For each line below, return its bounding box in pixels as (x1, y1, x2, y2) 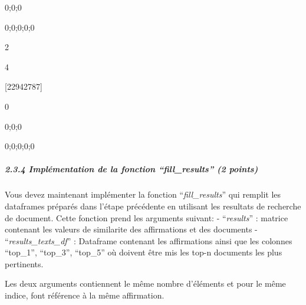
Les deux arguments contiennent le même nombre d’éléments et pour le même (5, 277, 286, 290)
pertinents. (5, 257, 44, 270)
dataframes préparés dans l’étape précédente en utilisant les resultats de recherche (5, 199, 301, 212)
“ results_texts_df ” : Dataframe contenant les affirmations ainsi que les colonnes (5, 234, 292, 247)
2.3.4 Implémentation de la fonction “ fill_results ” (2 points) (5, 163, 258, 175)
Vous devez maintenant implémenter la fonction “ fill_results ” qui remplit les (5, 188, 281, 201)
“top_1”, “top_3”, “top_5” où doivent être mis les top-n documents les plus (5, 246, 282, 258)
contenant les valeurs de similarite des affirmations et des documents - (5, 223, 258, 235)
